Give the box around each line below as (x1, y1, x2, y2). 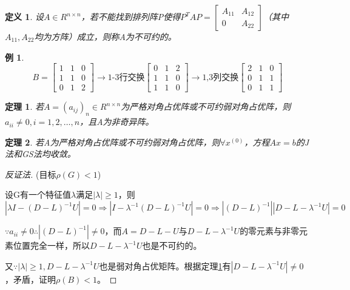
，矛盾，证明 (5, 272, 56, 285)
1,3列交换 (202, 73, 239, 82)
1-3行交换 (107, 73, 145, 82)
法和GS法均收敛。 (5, 147, 76, 160)
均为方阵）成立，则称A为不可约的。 (34, 30, 177, 42)
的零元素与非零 (240, 224, 300, 237)
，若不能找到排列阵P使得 (81, 10, 181, 22)
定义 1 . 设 (5, 10, 44, 22)
